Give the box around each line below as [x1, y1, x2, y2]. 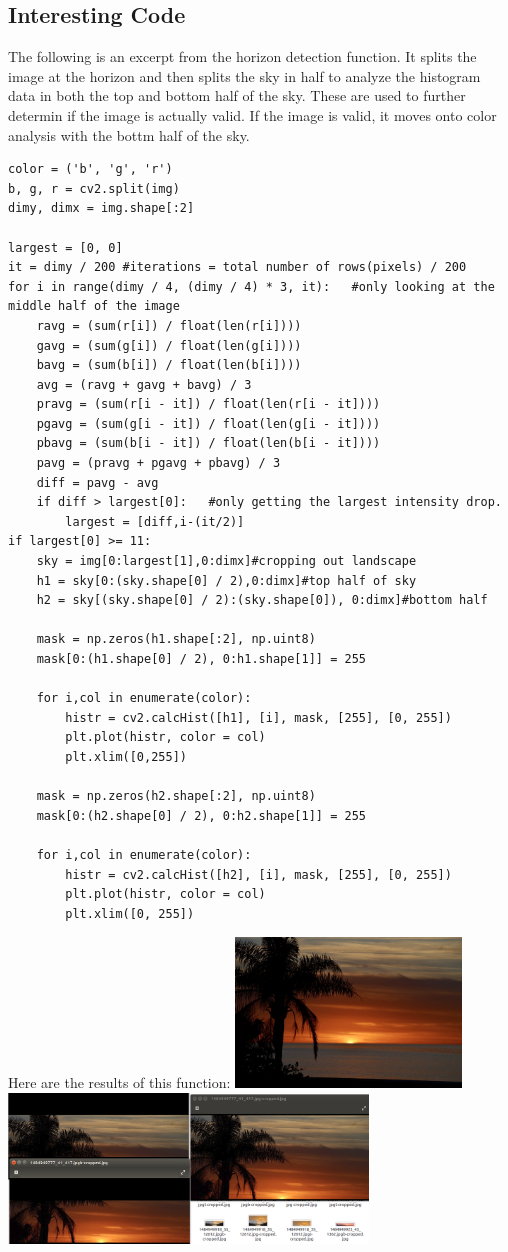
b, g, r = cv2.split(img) [8, 181, 180, 196]
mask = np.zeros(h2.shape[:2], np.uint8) [36, 789, 316, 804]
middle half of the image [8, 299, 180, 314]
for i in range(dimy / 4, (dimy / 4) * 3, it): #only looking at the [8, 279, 495, 294]
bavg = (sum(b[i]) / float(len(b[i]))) [36, 358, 302, 373]
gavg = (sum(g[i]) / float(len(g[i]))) [36, 338, 302, 353]
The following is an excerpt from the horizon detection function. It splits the [8, 46, 477, 67]
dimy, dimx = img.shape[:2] [8, 201, 195, 216]
